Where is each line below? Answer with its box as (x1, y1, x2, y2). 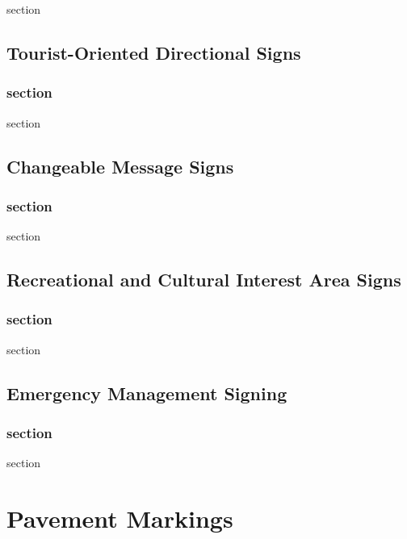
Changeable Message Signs (6, 153, 234, 178)
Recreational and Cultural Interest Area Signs (6, 267, 401, 292)
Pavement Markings (6, 502, 233, 535)
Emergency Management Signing (6, 380, 287, 405)
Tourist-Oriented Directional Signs (6, 40, 301, 65)
